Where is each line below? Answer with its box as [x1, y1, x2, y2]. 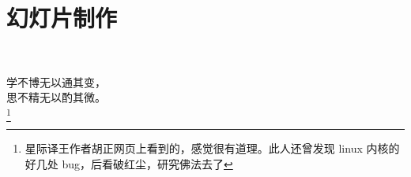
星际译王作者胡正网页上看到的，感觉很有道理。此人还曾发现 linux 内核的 [25, 140, 400, 157]
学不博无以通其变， [6, 73, 106, 90]
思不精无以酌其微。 [6, 89, 106, 105]
